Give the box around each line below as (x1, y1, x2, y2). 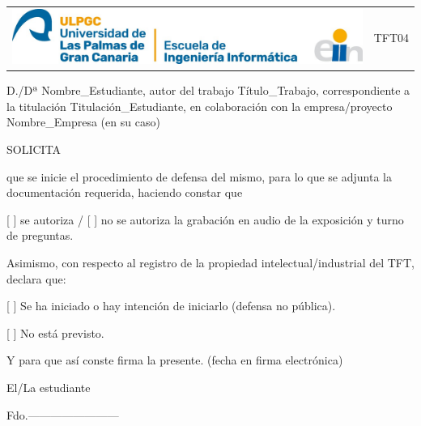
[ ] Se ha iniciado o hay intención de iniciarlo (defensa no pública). (6, 297, 336, 314)
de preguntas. (6, 227, 74, 244)
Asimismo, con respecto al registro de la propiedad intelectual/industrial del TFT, (6, 254, 415, 271)
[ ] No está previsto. (6, 324, 104, 341)
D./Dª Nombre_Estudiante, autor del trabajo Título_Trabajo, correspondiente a (6, 82, 410, 99)
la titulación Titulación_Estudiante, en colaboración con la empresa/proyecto (6, 97, 393, 114)
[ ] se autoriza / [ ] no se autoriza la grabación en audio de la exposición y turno (6, 211, 404, 228)
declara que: (6, 270, 66, 287)
